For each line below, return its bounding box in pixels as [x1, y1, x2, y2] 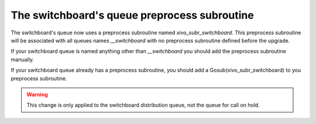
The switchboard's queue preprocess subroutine [11, 9, 254, 22]
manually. [11, 56, 35, 63]
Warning [26, 91, 48, 98]
